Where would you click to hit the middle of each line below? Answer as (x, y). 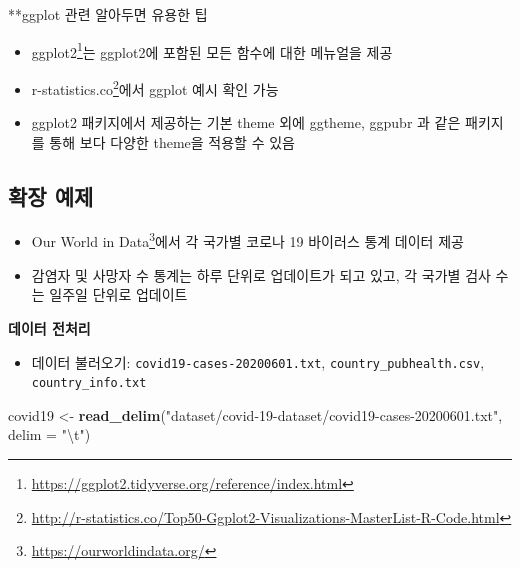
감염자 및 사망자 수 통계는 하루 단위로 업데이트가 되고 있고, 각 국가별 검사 (261, 274)
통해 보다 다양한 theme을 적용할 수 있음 (172, 141)
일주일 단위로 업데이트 (118, 294)
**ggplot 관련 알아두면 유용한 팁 (108, 14)
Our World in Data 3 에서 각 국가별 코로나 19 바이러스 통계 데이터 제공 (247, 240)
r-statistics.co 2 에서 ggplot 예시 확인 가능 (155, 87)
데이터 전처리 (49, 327)
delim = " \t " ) (49, 434)
